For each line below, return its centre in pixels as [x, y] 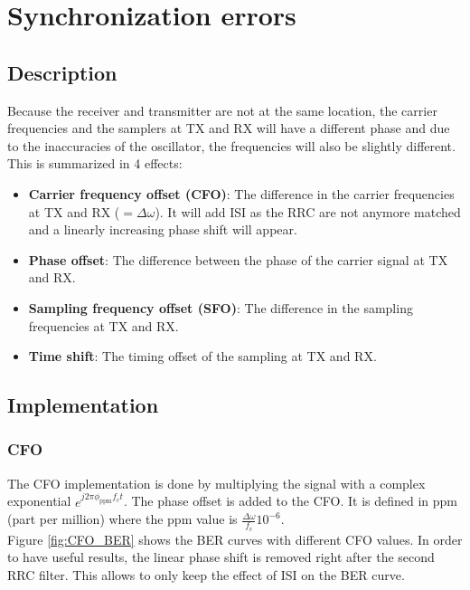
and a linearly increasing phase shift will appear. [163, 229]
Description [62, 72]
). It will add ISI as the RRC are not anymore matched [308, 211]
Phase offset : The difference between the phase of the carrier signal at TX [238, 259]
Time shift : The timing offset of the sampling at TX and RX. [202, 356]
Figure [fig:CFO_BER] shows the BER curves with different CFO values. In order [235, 539]
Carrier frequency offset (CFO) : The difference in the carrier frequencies [241, 193]
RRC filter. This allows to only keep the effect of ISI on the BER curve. [206, 574]
